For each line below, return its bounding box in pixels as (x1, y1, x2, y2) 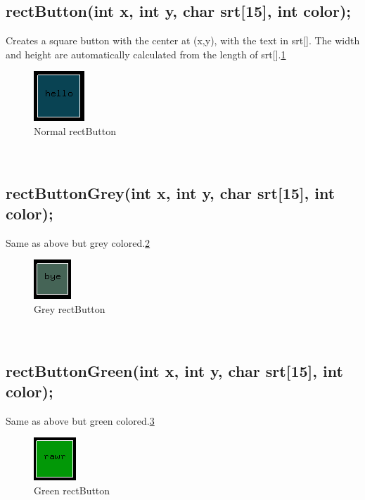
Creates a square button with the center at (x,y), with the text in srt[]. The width (6, 33, 360, 48)
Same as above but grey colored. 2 (6, 235, 151, 250)
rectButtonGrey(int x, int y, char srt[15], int (6, 181, 335, 203)
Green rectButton (34, 482, 110, 497)
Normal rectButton (34, 123, 116, 138)
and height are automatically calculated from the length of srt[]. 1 (6, 46, 286, 61)
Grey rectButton (34, 301, 105, 316)
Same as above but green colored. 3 (6, 413, 155, 428)
